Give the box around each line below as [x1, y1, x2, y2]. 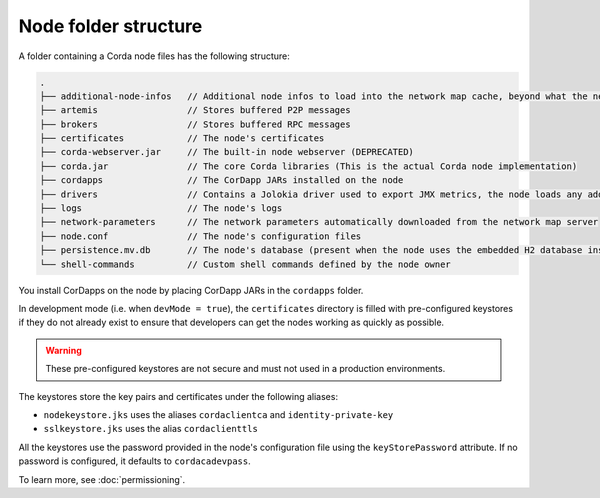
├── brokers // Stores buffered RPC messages [39, 118, 351, 130]
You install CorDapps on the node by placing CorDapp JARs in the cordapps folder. [18, 284, 364, 296]
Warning [45, 344, 82, 356]
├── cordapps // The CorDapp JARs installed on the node [39, 175, 404, 186]
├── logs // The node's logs [39, 203, 283, 214]
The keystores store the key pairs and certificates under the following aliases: [18, 390, 339, 402]
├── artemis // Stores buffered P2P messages [39, 105, 351, 116]
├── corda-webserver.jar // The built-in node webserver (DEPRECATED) [39, 146, 415, 158]
